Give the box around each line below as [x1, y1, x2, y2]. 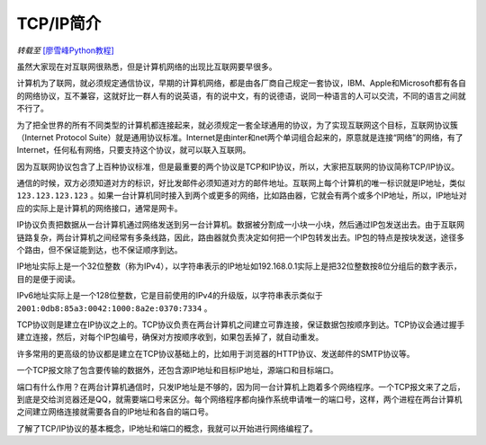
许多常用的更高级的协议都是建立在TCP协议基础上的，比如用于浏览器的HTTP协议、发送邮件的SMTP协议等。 [16, 348, 415, 359]
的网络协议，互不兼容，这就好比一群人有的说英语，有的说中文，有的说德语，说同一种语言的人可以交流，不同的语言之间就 [16, 90, 466, 101]
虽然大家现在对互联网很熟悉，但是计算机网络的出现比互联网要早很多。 [16, 61, 277, 72]
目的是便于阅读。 [16, 273, 80, 284]
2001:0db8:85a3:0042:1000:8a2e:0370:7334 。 [16, 302, 212, 314]
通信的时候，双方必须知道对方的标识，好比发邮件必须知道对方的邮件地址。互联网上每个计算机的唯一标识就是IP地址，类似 [16, 178, 465, 189]
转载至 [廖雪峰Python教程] [16, 45, 114, 56]
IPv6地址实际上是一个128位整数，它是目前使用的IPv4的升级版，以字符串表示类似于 [16, 290, 323, 301]
